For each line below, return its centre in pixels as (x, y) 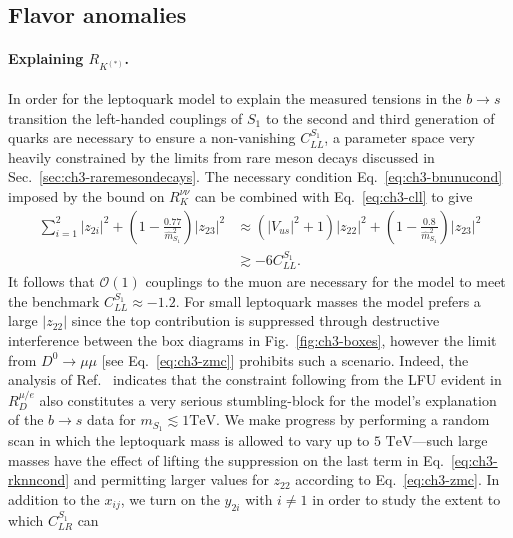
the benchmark (54, 300)
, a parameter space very (400, 137)
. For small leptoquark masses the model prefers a (328, 300)
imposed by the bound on (86, 195)
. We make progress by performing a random (352, 419)
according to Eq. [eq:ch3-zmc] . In (397, 479)
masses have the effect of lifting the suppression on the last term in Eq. (226, 459)
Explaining (46, 58)
